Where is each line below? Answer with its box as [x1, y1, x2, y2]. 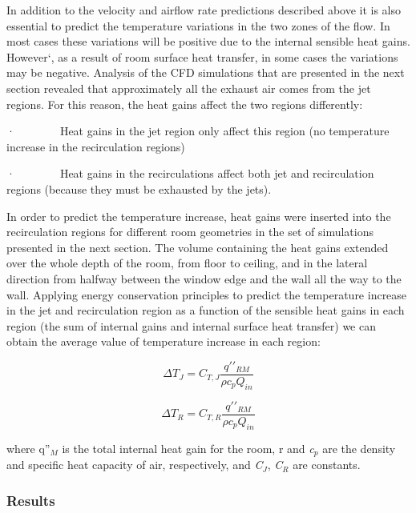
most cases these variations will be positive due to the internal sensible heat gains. [6, 33, 410, 50]
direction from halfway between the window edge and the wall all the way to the [6, 270, 402, 287]
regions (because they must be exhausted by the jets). [6, 180, 272, 197]
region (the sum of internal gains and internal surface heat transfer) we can [6, 317, 376, 334]
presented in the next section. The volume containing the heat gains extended [6, 238, 389, 255]
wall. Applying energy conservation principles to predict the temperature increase [6, 286, 407, 303]
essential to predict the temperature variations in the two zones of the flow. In [6, 17, 390, 34]
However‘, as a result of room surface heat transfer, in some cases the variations [6, 48, 398, 65]
